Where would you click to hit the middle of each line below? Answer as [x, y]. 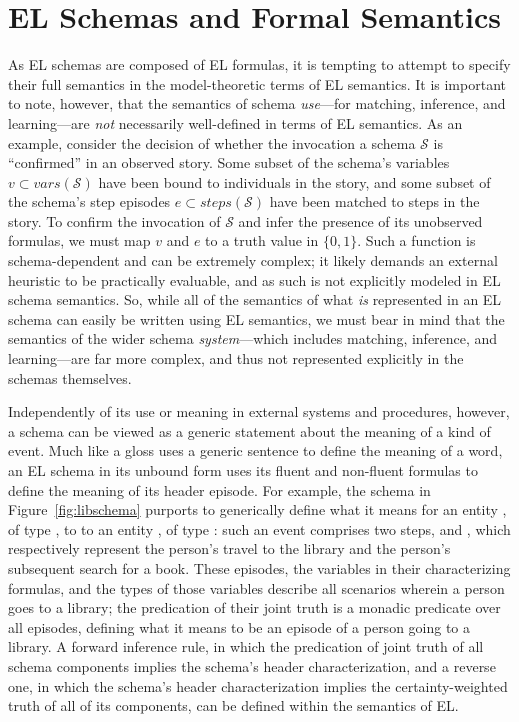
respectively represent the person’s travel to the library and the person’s [229, 548]
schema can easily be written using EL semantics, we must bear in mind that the [256, 318]
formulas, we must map [79, 240]
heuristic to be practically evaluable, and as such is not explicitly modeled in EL [254, 279]
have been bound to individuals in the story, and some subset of [294, 181]
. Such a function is [416, 240]
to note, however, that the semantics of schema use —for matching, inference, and [257, 103]
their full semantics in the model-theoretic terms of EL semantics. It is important [257, 83]
